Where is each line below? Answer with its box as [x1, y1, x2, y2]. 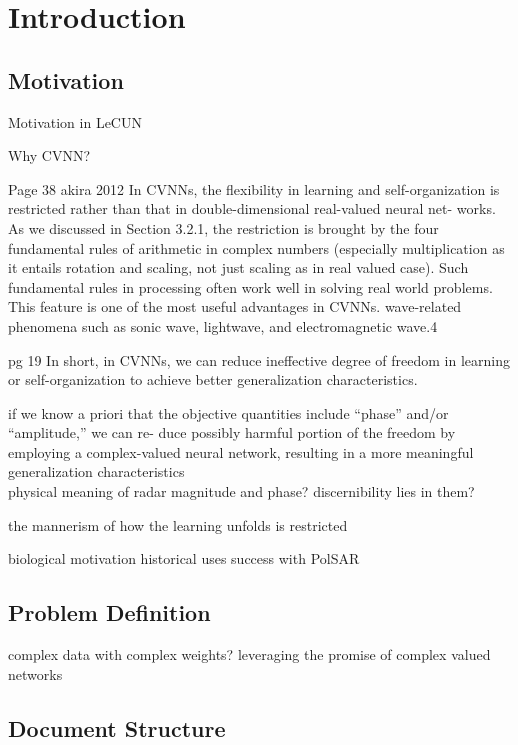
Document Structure [8, 712, 226, 743]
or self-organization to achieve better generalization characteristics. [8, 369, 418, 390]
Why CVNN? [8, 145, 91, 166]
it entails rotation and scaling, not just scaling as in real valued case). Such [8, 257, 469, 278]
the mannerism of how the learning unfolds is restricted [8, 514, 348, 535]
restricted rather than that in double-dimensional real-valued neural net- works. [8, 198, 496, 219]
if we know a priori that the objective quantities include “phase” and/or [8, 402, 449, 423]
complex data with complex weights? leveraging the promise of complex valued [8, 644, 491, 665]
